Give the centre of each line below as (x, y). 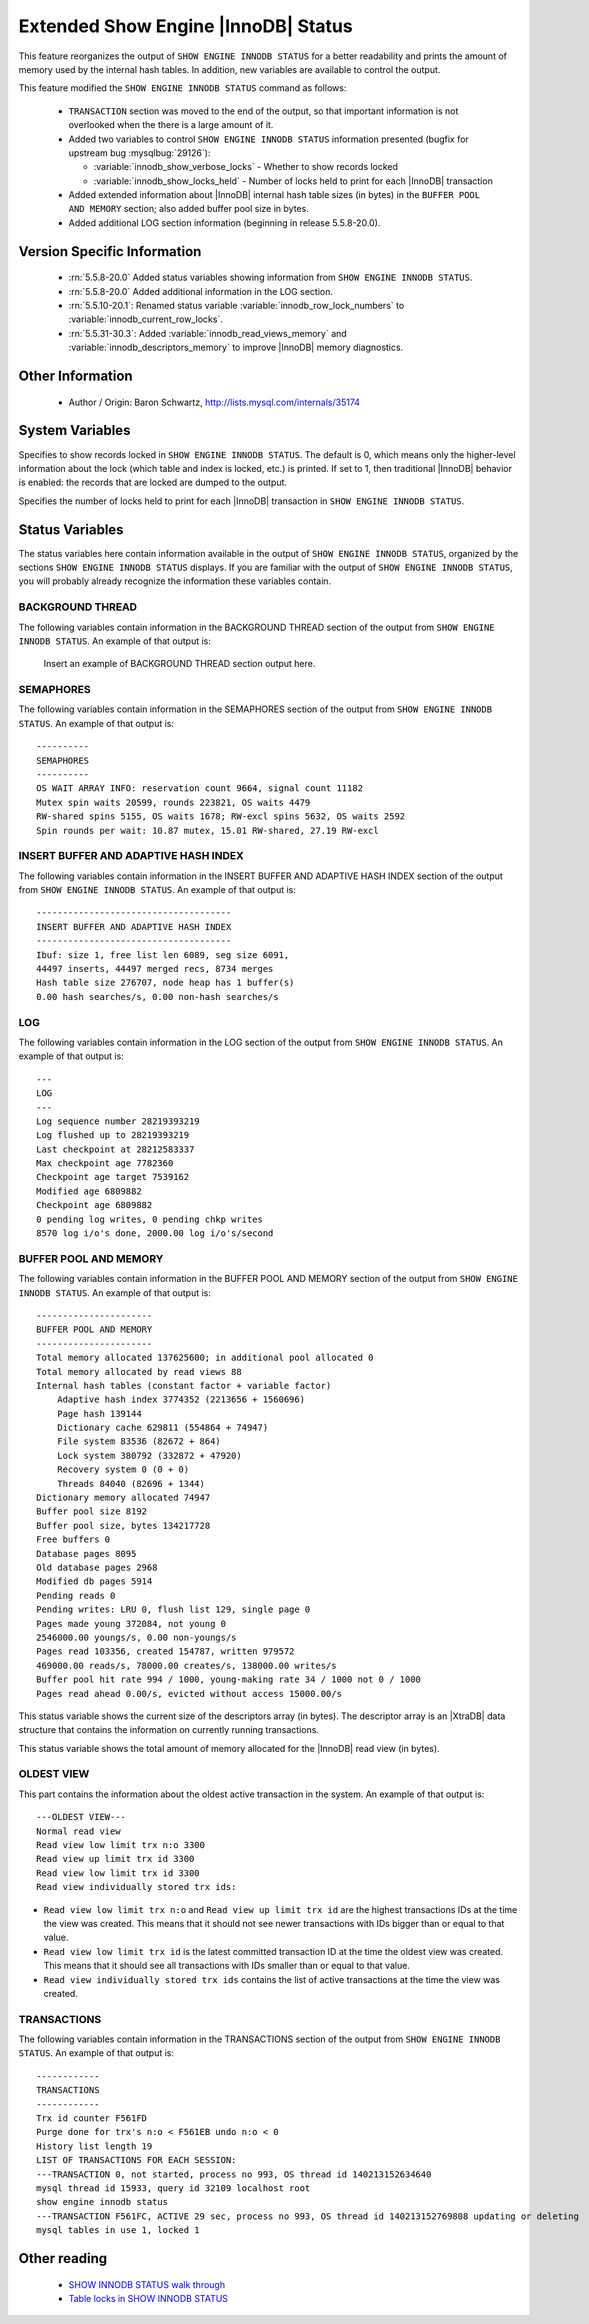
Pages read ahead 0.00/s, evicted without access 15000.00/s (189, 1693)
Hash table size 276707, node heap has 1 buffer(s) (165, 983)
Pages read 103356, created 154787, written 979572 (165, 1651)
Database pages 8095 (86, 1553)
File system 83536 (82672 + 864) (139, 1441)
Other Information (76, 376)
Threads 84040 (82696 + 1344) (130, 1483)
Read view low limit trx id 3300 (118, 1873)
